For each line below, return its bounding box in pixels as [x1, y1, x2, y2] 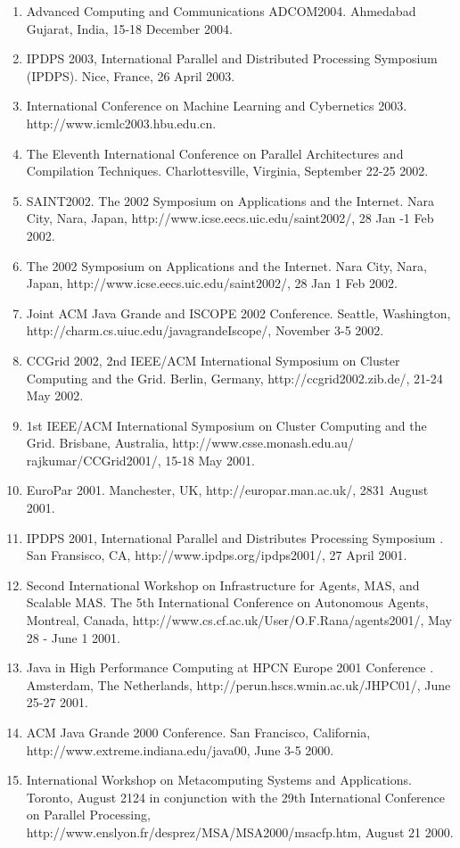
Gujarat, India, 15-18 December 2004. [26, 19, 233, 37]
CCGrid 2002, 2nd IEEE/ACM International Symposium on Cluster [26, 350, 400, 369]
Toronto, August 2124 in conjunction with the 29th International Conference [26, 787, 446, 806]
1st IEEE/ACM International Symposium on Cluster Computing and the [26, 416, 427, 434]
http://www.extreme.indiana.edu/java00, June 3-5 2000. [26, 740, 334, 759]
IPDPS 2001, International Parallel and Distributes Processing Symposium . [26, 528, 444, 547]
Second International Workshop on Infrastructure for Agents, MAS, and [26, 575, 420, 594]
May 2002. [26, 386, 84, 405]
